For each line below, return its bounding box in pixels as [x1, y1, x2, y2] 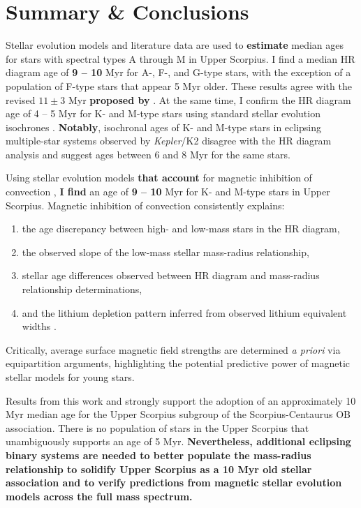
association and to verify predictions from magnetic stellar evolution [6, 475, 342, 490]
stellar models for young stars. [6, 370, 135, 384]
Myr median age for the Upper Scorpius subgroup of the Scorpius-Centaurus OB [6, 407, 351, 421]
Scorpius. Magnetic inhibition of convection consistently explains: [6, 197, 285, 212]
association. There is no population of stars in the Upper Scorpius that [6, 420, 309, 435]
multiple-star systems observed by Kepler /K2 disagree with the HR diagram [6, 133, 332, 148]
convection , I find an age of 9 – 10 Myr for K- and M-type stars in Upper [6, 184, 330, 199]
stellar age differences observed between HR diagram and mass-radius [22, 268, 320, 283]
